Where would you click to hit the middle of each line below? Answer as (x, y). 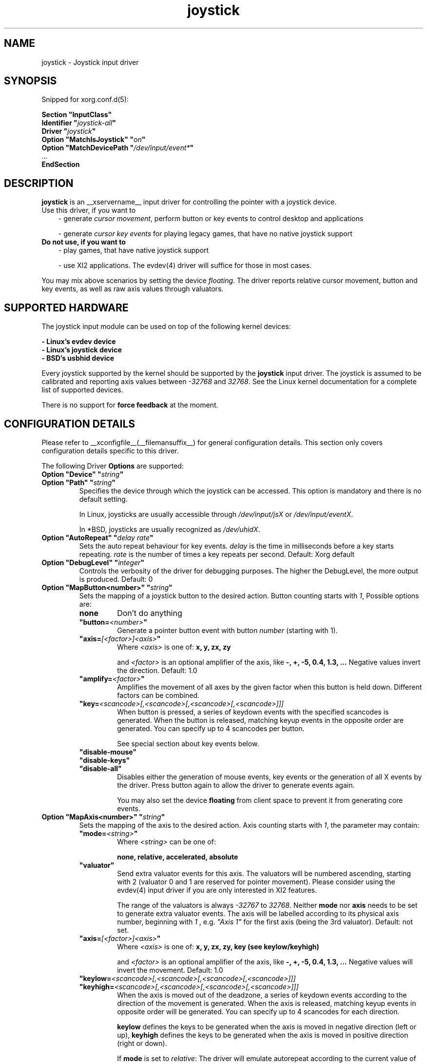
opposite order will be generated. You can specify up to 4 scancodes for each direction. (258, 1011)
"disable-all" (100, 768)
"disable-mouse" (108, 752)
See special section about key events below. (188, 743)
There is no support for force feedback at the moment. (130, 405)
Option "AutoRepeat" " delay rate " (97, 537)
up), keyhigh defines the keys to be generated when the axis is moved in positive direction (263, 1035)
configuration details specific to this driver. (110, 450)
